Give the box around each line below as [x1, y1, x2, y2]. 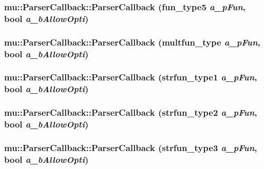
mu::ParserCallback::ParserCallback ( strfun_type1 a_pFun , [4, 71, 257, 83]
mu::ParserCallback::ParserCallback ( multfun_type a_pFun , [4, 35, 260, 48]
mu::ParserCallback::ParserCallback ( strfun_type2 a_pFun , [4, 106, 257, 119]
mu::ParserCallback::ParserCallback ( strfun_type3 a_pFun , [4, 141, 257, 154]
